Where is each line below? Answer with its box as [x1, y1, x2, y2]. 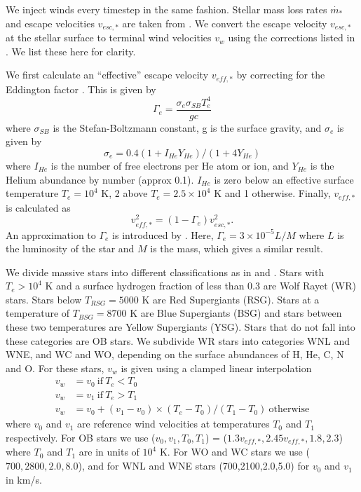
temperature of [6, 306, 70, 320]
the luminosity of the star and [6, 241, 135, 256]
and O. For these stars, [6, 360, 104, 375]
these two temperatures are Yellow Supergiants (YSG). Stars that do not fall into [6, 320, 355, 334]
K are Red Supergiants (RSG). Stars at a [142, 292, 320, 306]
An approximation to [6, 227, 96, 242]
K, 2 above [101, 186, 148, 200]
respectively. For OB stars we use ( [6, 430, 156, 445]
